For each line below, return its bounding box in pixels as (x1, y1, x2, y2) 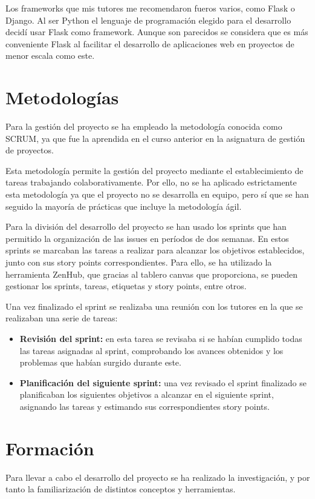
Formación (5, 435, 94, 460)
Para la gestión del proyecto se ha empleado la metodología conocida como (5, 120, 282, 133)
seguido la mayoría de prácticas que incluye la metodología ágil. (5, 199, 242, 212)
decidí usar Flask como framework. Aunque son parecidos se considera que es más (5, 25, 308, 38)
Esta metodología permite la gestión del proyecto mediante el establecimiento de (5, 164, 304, 176)
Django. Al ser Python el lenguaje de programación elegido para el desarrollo (5, 13, 291, 26)
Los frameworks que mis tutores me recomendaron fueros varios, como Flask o (5, 2, 295, 14)
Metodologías (5, 85, 119, 110)
